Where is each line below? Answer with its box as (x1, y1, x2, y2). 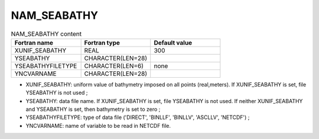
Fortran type (84, 38, 121, 47)
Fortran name (14, 38, 53, 47)
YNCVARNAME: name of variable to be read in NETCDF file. (25, 122, 171, 129)
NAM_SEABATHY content (11, 29, 82, 38)
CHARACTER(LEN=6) (84, 62, 144, 70)
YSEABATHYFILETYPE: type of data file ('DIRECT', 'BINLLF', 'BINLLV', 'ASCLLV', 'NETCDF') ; (25, 114, 250, 121)
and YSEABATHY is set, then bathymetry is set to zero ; (25, 106, 161, 113)
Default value (154, 38, 193, 47)
